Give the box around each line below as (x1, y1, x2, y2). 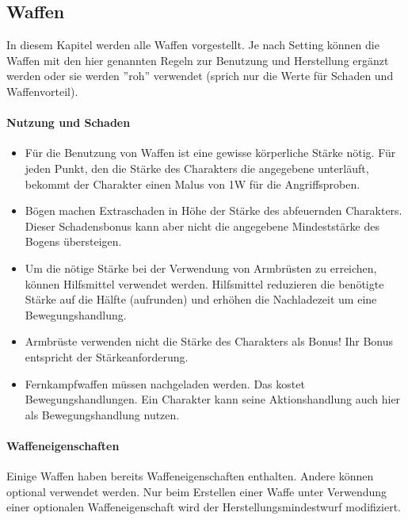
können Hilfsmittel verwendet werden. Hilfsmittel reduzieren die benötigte (25, 275, 384, 292)
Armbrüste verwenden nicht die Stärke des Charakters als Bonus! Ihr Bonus (25, 333, 394, 350)
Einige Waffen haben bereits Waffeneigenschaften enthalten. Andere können (6, 468, 374, 484)
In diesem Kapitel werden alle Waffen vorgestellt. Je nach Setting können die (6, 36, 379, 53)
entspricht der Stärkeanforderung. (25, 348, 189, 365)
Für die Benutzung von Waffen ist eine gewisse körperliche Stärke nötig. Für (25, 144, 396, 161)
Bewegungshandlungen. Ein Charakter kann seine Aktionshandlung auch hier (25, 391, 401, 407)
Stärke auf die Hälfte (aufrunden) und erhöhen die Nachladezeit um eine (25, 291, 377, 308)
